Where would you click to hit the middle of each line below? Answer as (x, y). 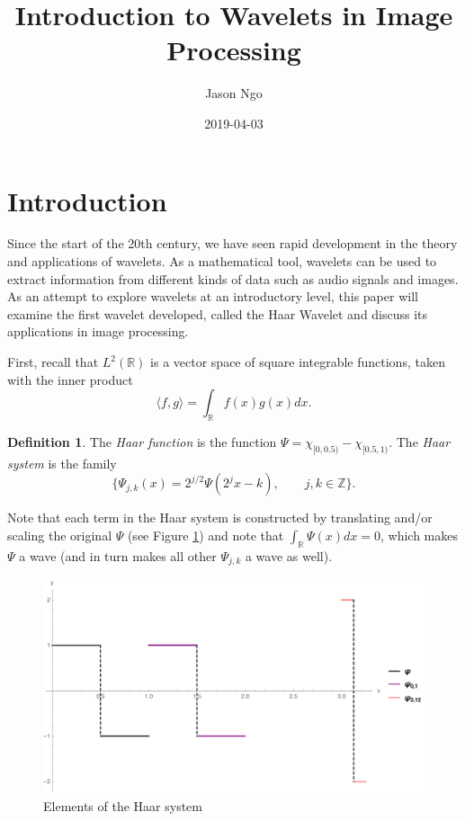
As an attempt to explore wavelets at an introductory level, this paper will (213, 296)
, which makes (420, 535)
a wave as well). (289, 555)
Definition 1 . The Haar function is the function (142, 441)
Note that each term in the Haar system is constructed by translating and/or (220, 518)
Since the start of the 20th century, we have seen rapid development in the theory (232, 243)
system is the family (62, 463)
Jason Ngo (234, 93)
